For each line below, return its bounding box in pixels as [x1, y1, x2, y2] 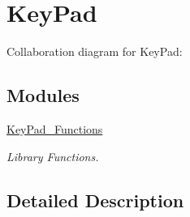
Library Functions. [6, 147, 99, 164]
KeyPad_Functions [6, 120, 103, 137]
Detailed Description [6, 187, 184, 212]
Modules [6, 83, 80, 108]
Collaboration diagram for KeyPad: [6, 43, 183, 60]
